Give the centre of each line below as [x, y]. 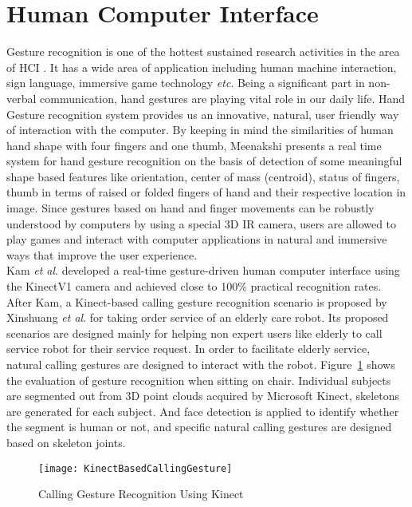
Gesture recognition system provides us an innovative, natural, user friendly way [203, 114]
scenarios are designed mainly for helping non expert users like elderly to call [194, 333]
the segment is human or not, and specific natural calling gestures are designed [199, 427]
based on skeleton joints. [66, 442]
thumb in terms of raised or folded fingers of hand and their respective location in [206, 192]
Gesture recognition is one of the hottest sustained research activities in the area [203, 51]
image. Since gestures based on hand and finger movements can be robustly [190, 208]
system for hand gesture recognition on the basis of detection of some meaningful [204, 161]
